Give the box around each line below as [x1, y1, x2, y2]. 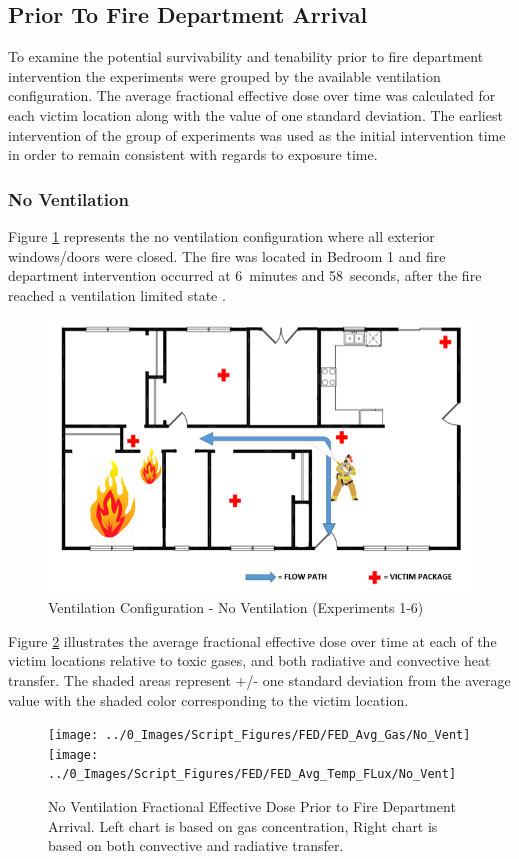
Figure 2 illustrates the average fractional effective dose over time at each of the [8, 630, 497, 651]
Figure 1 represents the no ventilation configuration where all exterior [8, 225, 435, 246]
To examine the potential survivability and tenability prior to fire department [8, 46, 484, 67]
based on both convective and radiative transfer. [48, 835, 344, 856]
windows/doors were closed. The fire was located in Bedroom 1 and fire [8, 245, 446, 266]
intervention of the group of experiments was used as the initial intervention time [8, 124, 506, 145]
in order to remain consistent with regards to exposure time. [8, 144, 378, 165]
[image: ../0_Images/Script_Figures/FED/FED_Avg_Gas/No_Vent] [48, 728, 471, 743]
